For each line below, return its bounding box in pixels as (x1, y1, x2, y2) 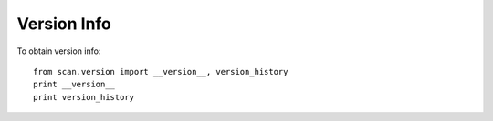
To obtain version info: (16, 45, 101, 56)
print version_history (33, 92, 135, 102)
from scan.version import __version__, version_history (33, 66, 288, 76)
